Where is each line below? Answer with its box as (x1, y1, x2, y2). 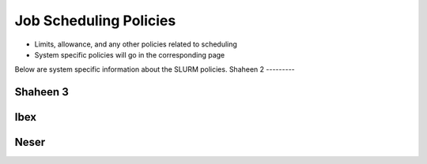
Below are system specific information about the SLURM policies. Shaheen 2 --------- (14, 65, 296, 74)
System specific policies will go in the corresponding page (34, 50, 225, 59)
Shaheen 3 (14, 85, 69, 99)
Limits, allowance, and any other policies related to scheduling (34, 39, 237, 49)
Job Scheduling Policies (14, 12, 176, 29)
